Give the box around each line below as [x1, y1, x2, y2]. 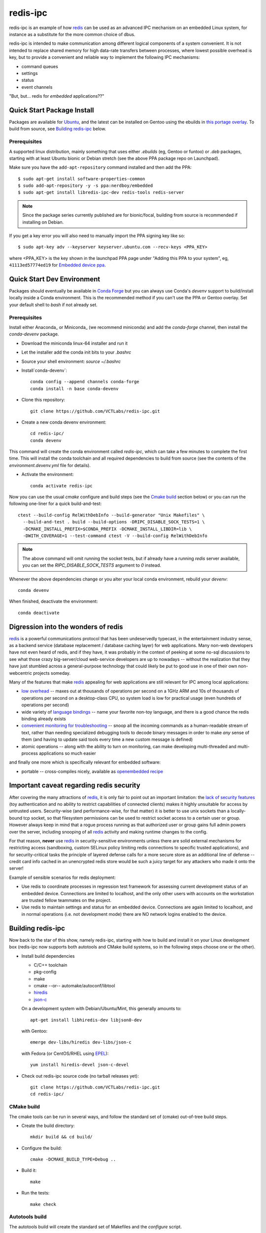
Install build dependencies [21, 953, 75, 959]
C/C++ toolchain [33, 962, 67, 968]
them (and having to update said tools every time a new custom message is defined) [21, 736, 193, 742]
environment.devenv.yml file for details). [9, 462, 91, 468]
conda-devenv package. [9, 331, 59, 337]
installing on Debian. [22, 219, 64, 225]
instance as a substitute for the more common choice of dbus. [9, 31, 135, 37]
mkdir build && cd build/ [30, 1134, 93, 1140]
